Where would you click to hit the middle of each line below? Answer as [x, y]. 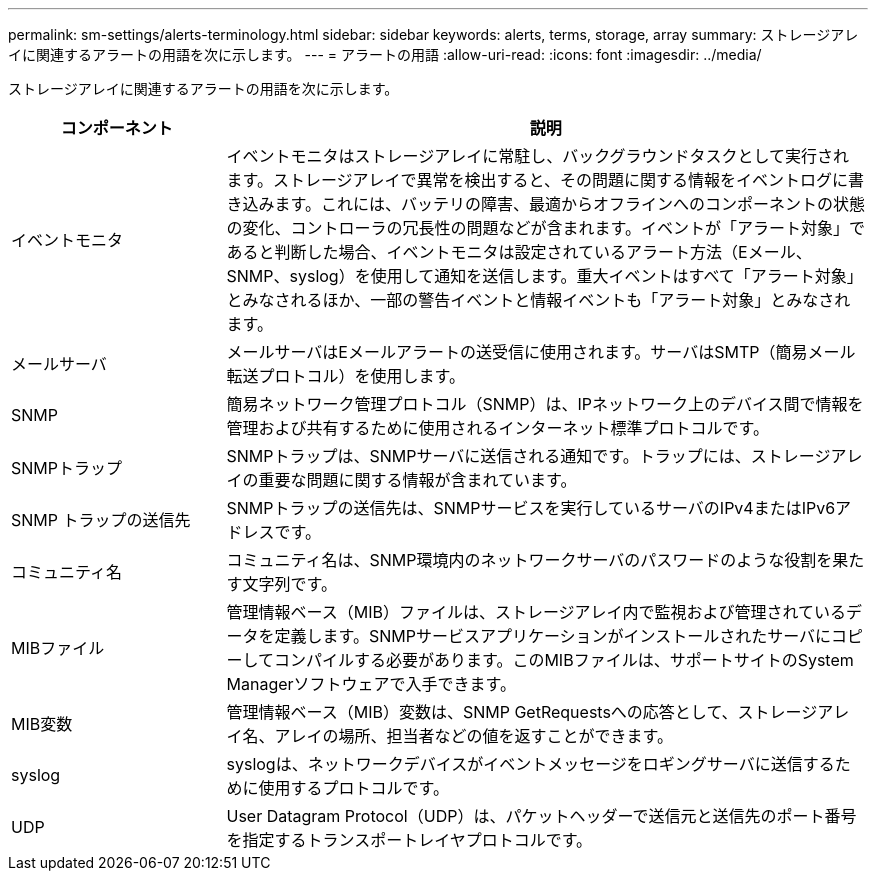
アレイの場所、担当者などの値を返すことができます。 [473, 736]
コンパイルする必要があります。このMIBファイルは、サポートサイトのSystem [564, 660]
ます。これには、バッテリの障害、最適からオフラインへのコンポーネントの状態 [569, 204]
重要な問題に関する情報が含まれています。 [417, 480]
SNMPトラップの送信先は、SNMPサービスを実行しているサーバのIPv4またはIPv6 [531, 508]
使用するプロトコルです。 [353, 788]
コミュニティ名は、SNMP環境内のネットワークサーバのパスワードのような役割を [529, 560]
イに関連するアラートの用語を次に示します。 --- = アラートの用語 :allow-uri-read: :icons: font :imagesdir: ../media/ [385, 54]
